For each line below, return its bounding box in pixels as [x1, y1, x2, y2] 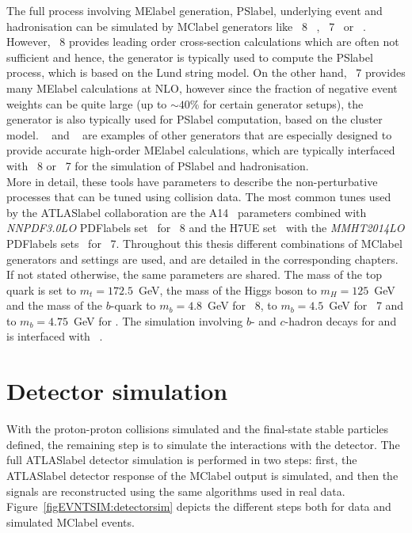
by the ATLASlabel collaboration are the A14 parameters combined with [6, 204, 367, 220]
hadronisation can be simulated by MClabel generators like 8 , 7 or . [6, 17, 366, 34]
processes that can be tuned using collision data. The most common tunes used [6, 188, 391, 205]
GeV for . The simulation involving [73, 312, 243, 329]
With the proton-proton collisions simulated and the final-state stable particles [6, 421, 389, 437]
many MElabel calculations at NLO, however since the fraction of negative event [6, 79, 398, 96]
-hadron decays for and [284, 312, 397, 329]
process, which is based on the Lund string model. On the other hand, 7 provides [6, 64, 406, 81]
